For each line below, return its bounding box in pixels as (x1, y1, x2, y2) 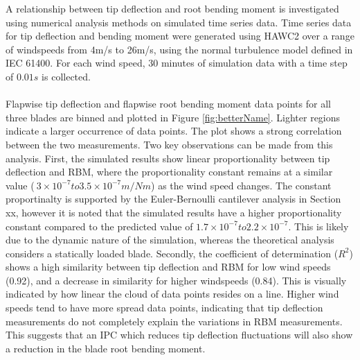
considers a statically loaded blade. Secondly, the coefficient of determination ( (6, 246, 339, 260)
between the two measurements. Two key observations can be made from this (6, 137, 333, 151)
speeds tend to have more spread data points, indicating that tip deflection (6, 300, 323, 315)
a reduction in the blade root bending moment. (6, 341, 206, 355)
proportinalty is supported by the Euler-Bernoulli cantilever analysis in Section (6, 191, 341, 206)
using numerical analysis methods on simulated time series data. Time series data (6, 15, 352, 29)
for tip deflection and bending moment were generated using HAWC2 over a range (6, 28, 354, 43)
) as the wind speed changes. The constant (151, 178, 332, 192)
